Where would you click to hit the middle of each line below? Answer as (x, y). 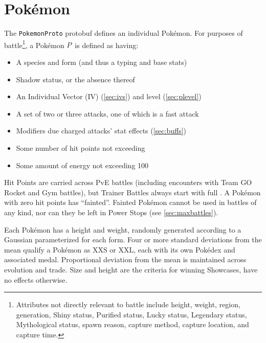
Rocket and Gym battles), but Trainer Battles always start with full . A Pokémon (132, 192)
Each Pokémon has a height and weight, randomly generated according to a (123, 229)
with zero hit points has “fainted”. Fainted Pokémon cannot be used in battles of (130, 202)
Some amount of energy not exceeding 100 (82, 165)
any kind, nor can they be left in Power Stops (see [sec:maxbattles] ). (111, 212)
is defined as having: (107, 45)
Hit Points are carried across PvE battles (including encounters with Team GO (128, 182)
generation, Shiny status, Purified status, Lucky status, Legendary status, (131, 314)
